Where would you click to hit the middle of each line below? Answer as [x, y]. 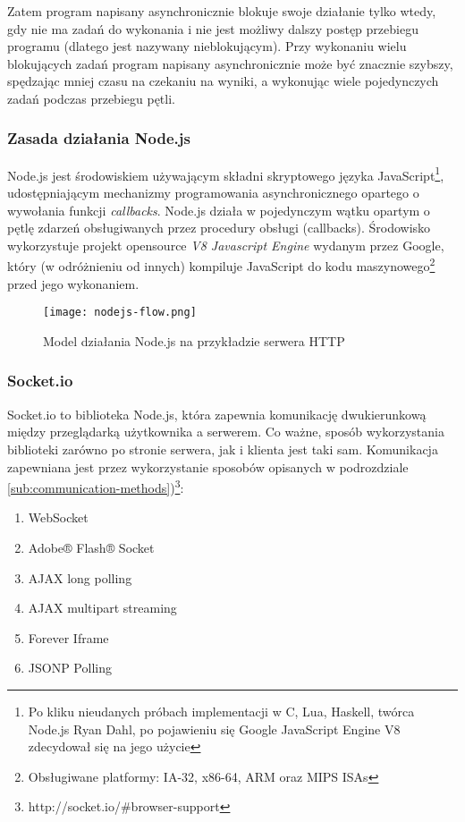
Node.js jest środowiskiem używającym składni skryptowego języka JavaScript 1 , [226, 174]
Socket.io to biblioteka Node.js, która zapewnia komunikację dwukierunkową [217, 414]
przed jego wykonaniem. [73, 283]
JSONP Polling [70, 668]
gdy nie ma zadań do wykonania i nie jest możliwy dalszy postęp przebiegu [213, 28]
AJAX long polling [80, 577]
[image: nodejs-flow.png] [120, 313]
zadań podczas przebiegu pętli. [91, 98]
